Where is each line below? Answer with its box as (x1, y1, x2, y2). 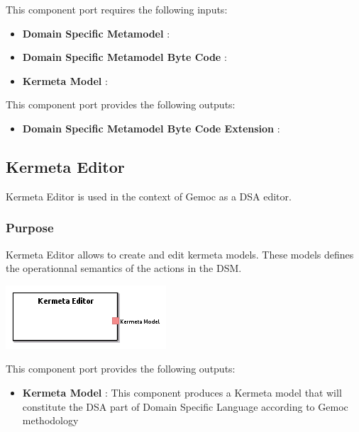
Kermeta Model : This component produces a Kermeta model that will (22, 385, 342, 399)
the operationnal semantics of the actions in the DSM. (6, 261, 242, 275)
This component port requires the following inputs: (6, 2, 228, 16)
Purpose (6, 219, 54, 237)
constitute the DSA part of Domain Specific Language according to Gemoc (22, 399, 348, 414)
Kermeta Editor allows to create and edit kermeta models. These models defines (6, 246, 354, 261)
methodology (22, 413, 79, 428)
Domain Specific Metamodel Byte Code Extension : (22, 120, 280, 135)
